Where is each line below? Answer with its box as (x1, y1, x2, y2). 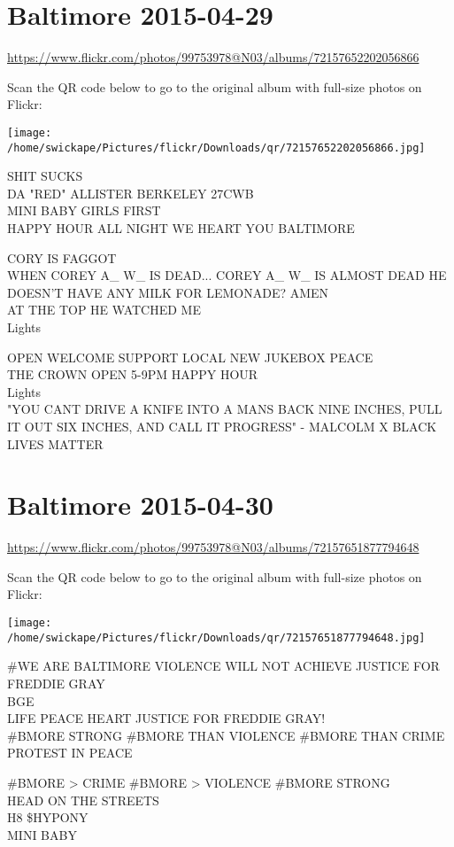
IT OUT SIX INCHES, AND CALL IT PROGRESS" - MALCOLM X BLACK (7, 416, 437, 435)
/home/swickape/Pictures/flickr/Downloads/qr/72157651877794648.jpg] (7, 631, 426, 644)
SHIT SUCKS (7, 167, 83, 185)
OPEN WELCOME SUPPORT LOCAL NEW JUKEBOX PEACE (7, 347, 373, 366)
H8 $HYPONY (7, 808, 88, 827)
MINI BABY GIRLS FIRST (7, 201, 161, 220)
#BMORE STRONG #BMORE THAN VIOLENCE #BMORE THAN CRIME (7, 726, 445, 744)
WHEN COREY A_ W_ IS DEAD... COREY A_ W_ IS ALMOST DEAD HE (7, 266, 447, 284)
